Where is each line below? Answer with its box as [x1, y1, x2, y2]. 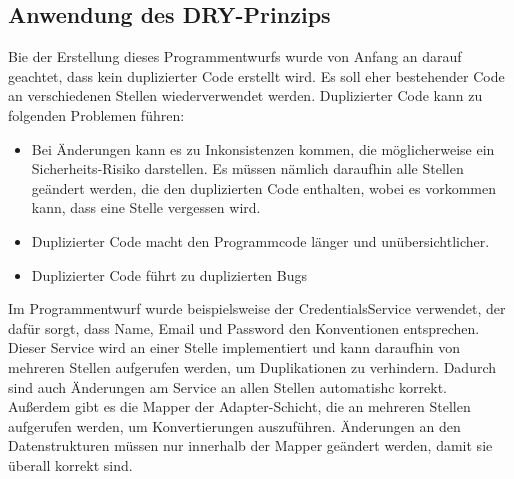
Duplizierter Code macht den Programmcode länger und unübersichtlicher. [31, 230, 490, 251]
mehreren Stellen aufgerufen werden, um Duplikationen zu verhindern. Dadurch [8, 356, 497, 377]
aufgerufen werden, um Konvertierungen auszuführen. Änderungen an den [8, 415, 461, 436]
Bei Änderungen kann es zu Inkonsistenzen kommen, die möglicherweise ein [31, 138, 495, 159]
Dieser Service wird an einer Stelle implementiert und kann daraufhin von [8, 337, 461, 358]
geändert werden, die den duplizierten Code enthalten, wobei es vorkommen [31, 177, 496, 198]
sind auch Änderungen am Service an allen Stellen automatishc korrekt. [8, 376, 447, 397]
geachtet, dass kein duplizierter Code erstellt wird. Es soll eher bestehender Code [8, 65, 505, 86]
